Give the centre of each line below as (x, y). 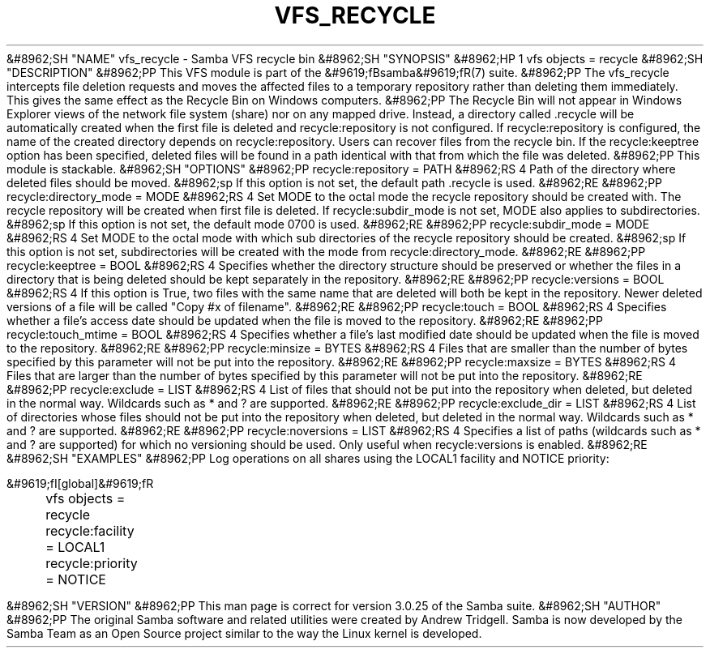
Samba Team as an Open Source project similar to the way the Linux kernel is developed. (244, 633)
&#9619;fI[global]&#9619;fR (80, 483)
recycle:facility (90, 530)
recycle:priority (92, 563)
